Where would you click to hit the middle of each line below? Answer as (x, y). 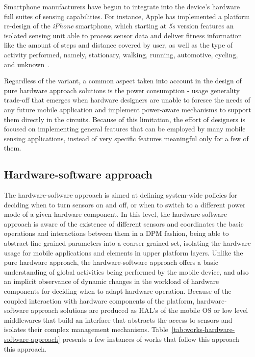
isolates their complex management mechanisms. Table (86, 329)
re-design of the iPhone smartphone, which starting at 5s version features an (119, 26)
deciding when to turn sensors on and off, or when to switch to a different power (125, 204)
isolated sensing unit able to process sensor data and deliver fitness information (123, 35)
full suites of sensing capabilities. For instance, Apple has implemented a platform (127, 16)
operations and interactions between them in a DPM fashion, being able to (116, 233)
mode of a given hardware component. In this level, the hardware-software (115, 214)
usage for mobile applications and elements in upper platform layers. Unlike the (124, 252)
